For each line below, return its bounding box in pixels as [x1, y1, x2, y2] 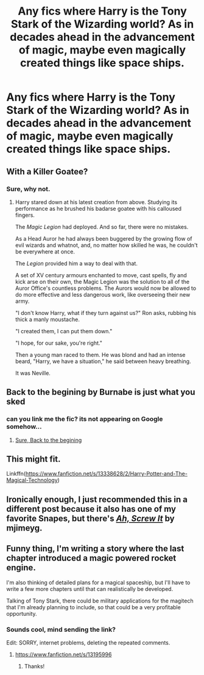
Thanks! [24, 662, 45, 670]
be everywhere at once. [15, 248, 75, 255]
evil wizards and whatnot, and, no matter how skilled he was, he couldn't [15, 241, 198, 249]
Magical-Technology [6, 476, 58, 484]
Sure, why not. [6, 185, 51, 193]
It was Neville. [15, 369, 51, 376]
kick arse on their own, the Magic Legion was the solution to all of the [15, 278, 190, 285]
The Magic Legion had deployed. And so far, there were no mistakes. [15, 223, 189, 230]
